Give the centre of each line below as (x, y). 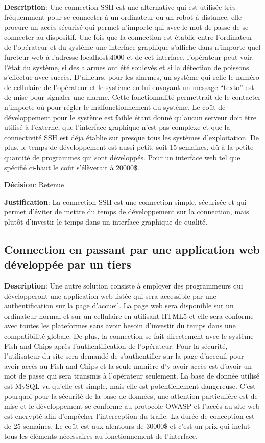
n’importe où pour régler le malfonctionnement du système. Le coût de (115, 107)
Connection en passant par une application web (132, 249)
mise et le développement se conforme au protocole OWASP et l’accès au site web (132, 406)
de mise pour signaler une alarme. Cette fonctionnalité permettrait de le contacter (132, 97)
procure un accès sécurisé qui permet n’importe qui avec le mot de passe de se (126, 27)
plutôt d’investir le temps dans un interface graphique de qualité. (106, 221)
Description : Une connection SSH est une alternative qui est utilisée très (120, 7)
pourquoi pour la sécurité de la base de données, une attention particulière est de (131, 396)
